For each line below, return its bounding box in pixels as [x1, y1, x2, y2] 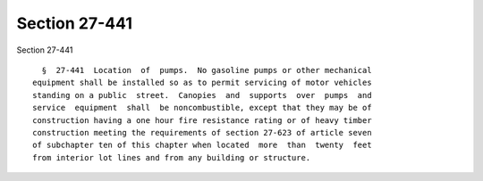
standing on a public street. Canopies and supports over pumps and [32, 90, 372, 100]
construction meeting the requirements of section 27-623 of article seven [32, 128, 372, 137]
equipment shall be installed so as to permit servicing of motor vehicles [32, 78, 372, 88]
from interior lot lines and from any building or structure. [32, 152, 311, 162]
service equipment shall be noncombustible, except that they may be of [32, 103, 372, 113]
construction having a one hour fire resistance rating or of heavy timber [32, 115, 372, 125]
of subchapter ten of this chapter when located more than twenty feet [32, 140, 372, 151]
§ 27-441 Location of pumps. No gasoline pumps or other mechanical [41, 65, 372, 75]
